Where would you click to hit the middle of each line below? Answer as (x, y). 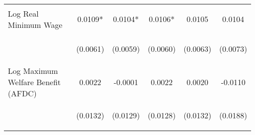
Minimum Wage (35, 24)
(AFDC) (22, 93)
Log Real (23, 13)
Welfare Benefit (34, 82)
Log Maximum (33, 71)
